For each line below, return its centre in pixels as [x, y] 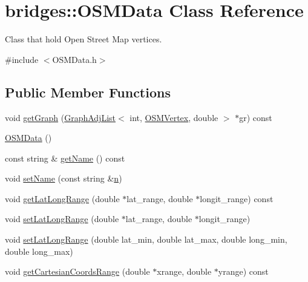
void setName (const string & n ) [64, 178]
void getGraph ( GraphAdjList [60, 117]
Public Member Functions [88, 92]
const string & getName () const [65, 158]
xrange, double [184, 271]
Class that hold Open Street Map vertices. [84, 39]
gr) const [256, 117]
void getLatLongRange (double [62, 198]
